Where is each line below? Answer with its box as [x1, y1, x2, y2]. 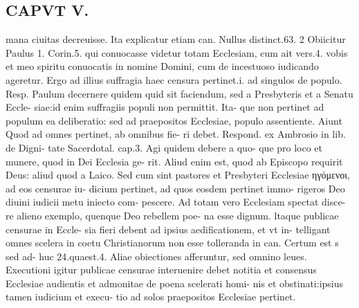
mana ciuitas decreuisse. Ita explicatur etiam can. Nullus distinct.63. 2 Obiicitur [6, 32, 346, 46]
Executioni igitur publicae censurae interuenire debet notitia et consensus [6, 262, 317, 277]
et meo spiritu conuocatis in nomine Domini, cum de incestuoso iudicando [6, 59, 319, 73]
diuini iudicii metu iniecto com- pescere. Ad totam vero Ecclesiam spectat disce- [6, 194, 346, 209]
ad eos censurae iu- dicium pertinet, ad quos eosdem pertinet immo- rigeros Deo [6, 181, 345, 195]
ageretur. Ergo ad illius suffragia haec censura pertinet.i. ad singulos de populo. [6, 72, 342, 87]
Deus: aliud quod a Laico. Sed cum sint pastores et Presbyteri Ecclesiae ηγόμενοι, [6, 167, 350, 182]
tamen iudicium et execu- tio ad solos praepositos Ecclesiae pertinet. [6, 289, 296, 304]
